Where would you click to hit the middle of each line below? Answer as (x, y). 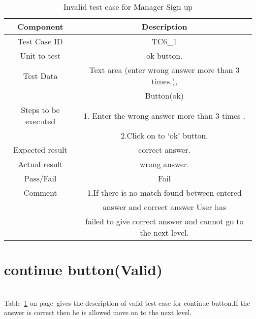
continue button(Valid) (83, 269)
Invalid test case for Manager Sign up (128, 7)
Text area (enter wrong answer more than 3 (164, 70)
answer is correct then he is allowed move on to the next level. (98, 312)
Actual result (40, 164)
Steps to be (40, 110)
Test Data (40, 75)
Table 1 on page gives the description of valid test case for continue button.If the (127, 302)
